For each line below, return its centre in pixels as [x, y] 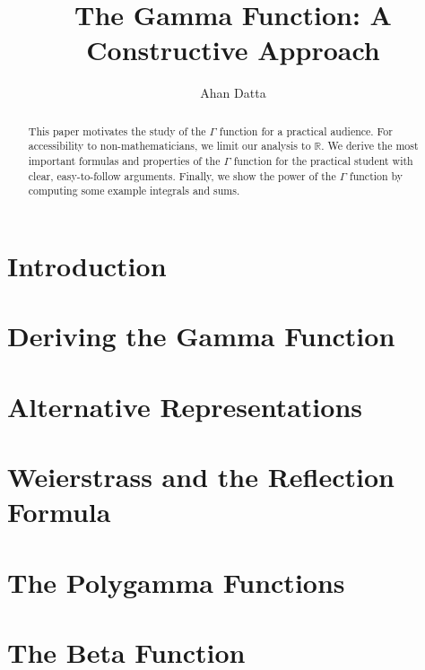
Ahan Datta [233, 93]
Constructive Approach [233, 50]
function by [377, 175]
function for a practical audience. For [306, 131]
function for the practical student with [323, 161]
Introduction [87, 265]
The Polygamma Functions [176, 582]
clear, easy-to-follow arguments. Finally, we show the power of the [182, 175]
